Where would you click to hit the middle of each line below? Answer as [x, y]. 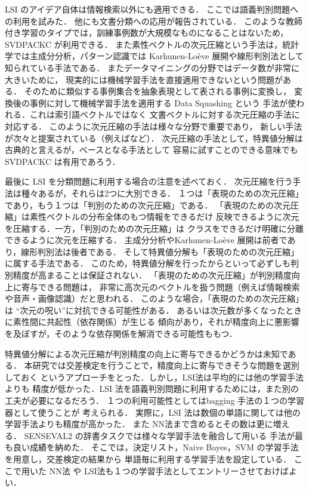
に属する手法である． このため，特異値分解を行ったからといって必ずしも [148, 263]
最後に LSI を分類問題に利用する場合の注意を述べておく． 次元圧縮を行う [149, 181]
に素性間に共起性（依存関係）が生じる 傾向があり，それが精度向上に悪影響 [152, 322]
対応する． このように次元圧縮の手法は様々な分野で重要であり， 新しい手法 [154, 126]
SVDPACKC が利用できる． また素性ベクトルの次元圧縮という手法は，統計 [152, 44]
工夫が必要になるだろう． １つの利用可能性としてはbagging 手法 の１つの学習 [155, 400]
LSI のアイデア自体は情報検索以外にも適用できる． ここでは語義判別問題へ [152, 9]
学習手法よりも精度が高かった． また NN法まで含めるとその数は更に [139, 424]
